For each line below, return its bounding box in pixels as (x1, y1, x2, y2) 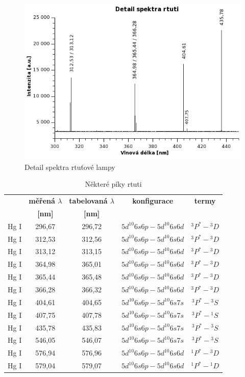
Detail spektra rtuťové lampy (24, 161, 115, 172)
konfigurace (132, 195, 174, 206)
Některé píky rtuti (85, 179, 142, 189)
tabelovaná (69, 195, 108, 206)
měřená (29, 195, 55, 206)
